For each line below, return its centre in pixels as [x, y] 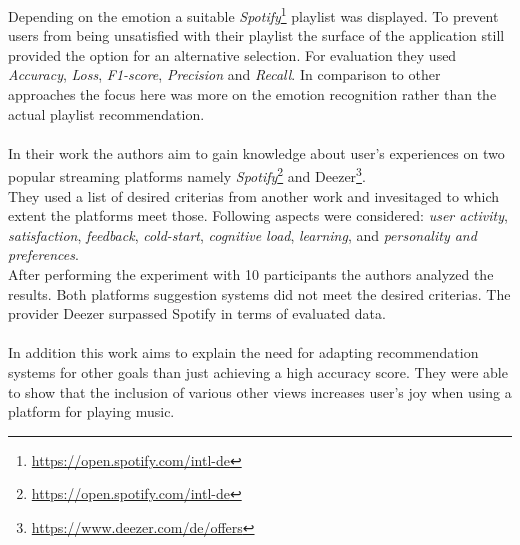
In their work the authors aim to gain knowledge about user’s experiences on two [256, 152]
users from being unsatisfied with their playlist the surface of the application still [256, 35]
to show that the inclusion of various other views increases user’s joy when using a [260, 391]
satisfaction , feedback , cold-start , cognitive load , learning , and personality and [242, 234]
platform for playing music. [91, 411]
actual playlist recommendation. [106, 113]
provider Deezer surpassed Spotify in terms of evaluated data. [197, 313]
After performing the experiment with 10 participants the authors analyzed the [251, 274]
